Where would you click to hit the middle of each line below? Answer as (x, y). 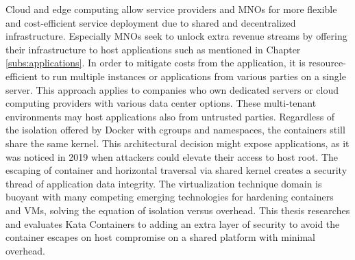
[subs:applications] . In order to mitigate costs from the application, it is (156, 63)
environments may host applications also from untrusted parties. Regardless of (170, 116)
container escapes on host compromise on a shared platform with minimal (161, 237)
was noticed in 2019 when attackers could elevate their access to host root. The (172, 156)
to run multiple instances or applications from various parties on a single (193, 76)
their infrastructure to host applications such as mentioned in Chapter (153, 49)
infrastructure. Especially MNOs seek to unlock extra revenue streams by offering (176, 36)
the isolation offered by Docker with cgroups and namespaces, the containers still (175, 130)
